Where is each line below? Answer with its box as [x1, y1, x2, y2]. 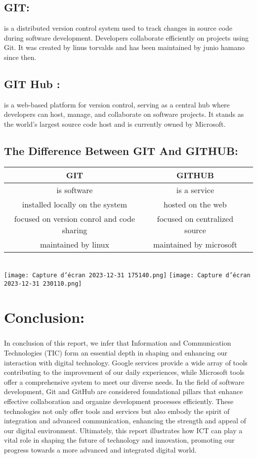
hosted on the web [164, 198, 227, 210]
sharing [62, 224, 87, 236]
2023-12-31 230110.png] [4, 280, 82, 288]
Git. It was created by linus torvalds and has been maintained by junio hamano [4, 42, 245, 52]
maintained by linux [40, 238, 109, 250]
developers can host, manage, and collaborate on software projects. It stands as [4, 109, 244, 119]
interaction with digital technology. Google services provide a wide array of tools [4, 357, 248, 367]
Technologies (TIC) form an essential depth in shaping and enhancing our [4, 348, 227, 358]
